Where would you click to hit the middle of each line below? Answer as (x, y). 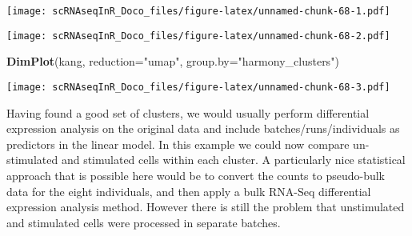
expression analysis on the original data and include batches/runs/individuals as (203, 128)
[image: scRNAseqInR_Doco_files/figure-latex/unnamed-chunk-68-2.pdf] (198, 36)
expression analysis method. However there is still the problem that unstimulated (206, 207)
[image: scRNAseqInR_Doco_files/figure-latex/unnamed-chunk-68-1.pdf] (198, 11)
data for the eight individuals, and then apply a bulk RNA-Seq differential (189, 191)
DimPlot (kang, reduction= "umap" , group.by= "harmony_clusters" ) (173, 61)
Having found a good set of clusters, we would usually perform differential (188, 112)
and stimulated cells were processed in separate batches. (144, 222)
